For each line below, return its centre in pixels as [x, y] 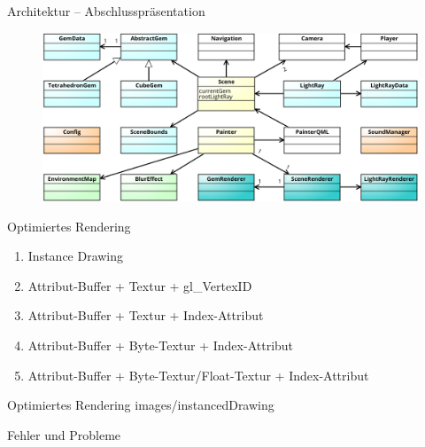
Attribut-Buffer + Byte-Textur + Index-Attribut [161, 345]
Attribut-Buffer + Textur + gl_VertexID [140, 285]
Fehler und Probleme [64, 434]
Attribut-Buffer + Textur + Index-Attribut [146, 315]
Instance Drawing [76, 256]
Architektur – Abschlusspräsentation [106, 11]
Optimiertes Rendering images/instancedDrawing [141, 405]
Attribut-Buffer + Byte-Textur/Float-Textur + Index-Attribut [198, 375]
